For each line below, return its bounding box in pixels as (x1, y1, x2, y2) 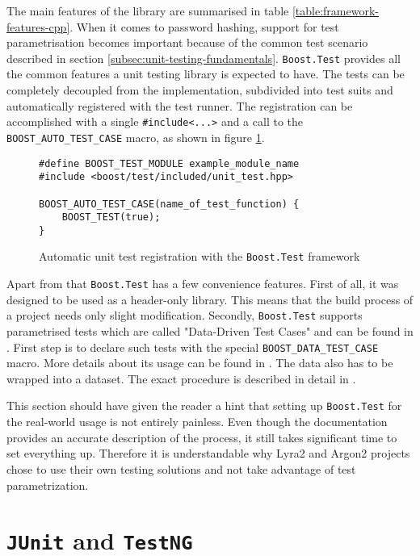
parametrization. (6, 476, 89, 493)
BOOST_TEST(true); (61, 211, 161, 224)
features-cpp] (6, 18, 70, 35)
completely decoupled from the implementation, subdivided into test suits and (6, 82, 393, 98)
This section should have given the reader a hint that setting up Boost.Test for (6, 397, 402, 414)
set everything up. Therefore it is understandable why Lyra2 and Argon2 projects (6, 445, 410, 462)
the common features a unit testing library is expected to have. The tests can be (6, 65, 405, 82)
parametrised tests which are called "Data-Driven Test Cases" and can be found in (6, 323, 414, 340)
